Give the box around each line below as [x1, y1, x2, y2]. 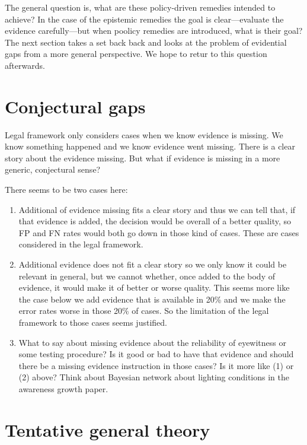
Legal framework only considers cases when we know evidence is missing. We [5, 128, 283, 141]
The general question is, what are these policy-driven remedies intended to [5, 1, 276, 13]
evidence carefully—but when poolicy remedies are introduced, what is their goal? [5, 24, 303, 37]
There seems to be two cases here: [5, 183, 128, 196]
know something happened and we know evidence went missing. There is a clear [5, 140, 295, 152]
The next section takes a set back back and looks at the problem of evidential [5, 36, 287, 48]
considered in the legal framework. [18, 238, 143, 250]
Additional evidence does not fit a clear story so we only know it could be [18, 258, 287, 271]
